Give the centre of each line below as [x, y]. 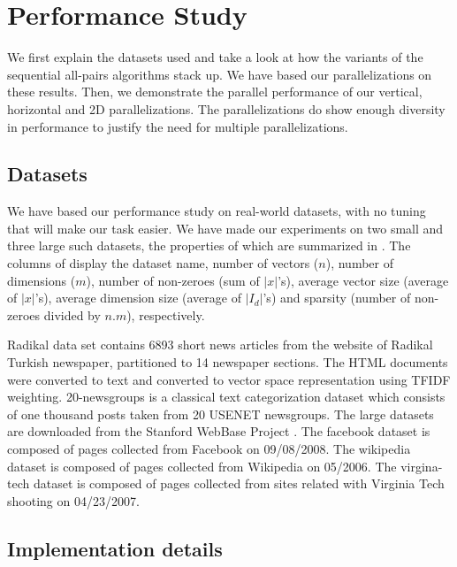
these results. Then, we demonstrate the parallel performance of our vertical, [215, 92]
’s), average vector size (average [363, 280]
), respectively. [166, 314]
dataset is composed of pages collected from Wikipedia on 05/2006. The [202, 466]
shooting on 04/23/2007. [73, 500]
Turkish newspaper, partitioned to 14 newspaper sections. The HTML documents [228, 362]
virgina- [422, 466]
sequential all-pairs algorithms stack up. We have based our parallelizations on [220, 74]
